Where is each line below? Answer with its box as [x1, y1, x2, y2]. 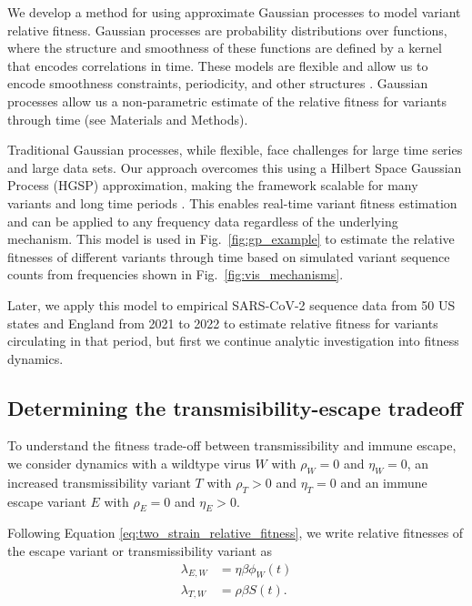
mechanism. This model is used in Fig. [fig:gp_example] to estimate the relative [7, 229, 455, 248]
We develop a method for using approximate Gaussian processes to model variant [7, 3, 461, 21]
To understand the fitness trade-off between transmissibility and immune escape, [7, 436, 457, 455]
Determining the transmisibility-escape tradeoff [7, 393, 463, 421]
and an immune [340, 472, 427, 491]
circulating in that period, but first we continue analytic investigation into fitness [7, 331, 459, 350]
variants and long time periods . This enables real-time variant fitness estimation [7, 193, 457, 212]
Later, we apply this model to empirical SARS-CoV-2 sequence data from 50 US [7, 295, 456, 314]
